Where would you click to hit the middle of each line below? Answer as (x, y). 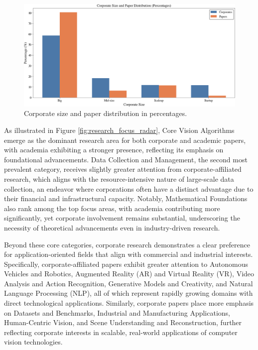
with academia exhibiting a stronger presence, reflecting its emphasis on (114, 150)
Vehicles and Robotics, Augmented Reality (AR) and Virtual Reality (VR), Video (129, 274)
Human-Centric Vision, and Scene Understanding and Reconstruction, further (123, 322)
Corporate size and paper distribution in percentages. (106, 113)
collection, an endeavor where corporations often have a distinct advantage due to (129, 188)
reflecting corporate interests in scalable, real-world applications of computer (121, 332)
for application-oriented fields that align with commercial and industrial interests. (129, 254)
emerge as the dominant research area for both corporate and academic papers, (125, 140)
